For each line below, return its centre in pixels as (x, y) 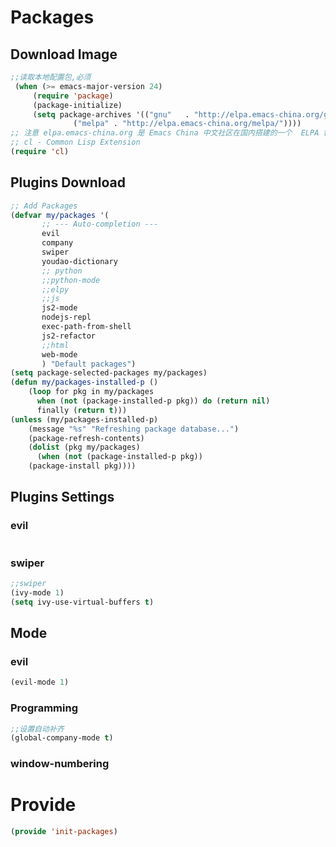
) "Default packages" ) (89, 364)
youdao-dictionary (79, 261)
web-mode (59, 354)
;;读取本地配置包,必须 (51, 77)
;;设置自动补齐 (37, 729)
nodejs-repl (66, 317)
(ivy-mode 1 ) (37, 592)
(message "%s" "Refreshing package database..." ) (134, 429)
